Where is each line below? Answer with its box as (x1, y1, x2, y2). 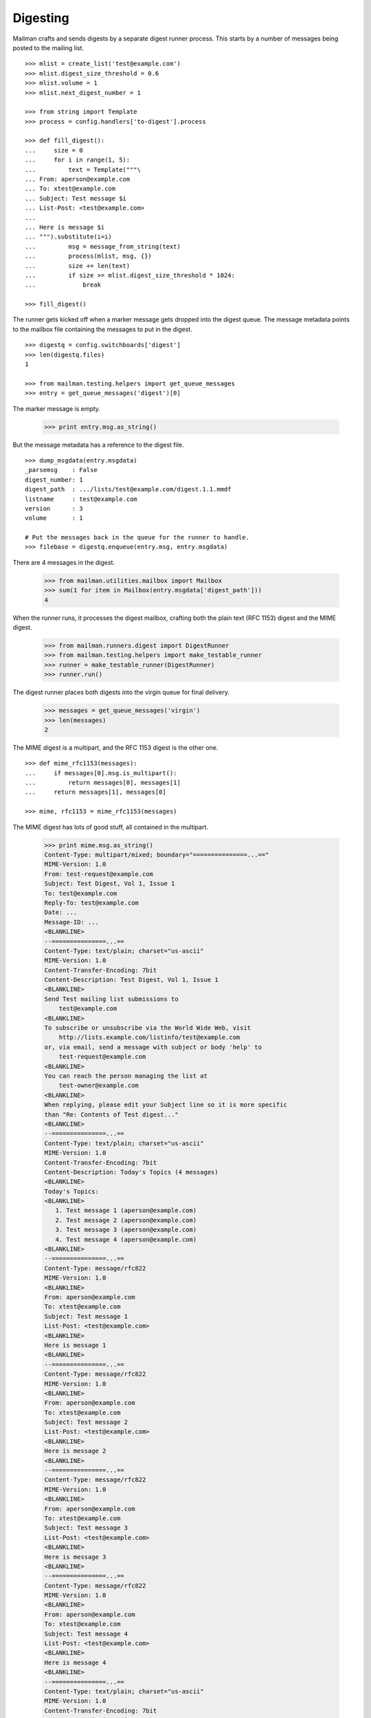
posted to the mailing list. (12, 43, 85, 52)
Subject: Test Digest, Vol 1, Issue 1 (44, 880, 175, 888)
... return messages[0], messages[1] (25, 779, 181, 787)
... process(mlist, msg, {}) (25, 252, 153, 260)
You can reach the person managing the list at (44, 1072, 207, 1080)
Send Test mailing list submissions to (44, 995, 179, 1003)
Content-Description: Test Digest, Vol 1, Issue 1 (44, 976, 219, 984)
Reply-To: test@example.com (44, 899, 139, 906)
